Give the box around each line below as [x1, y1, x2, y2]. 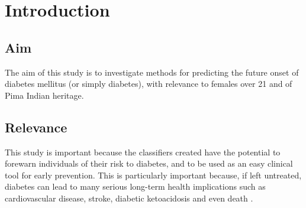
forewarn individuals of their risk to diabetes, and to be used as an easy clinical [5, 157, 293, 170]
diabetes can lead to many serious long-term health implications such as [5, 180, 266, 193]
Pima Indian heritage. [5, 89, 84, 101]
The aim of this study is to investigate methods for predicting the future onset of [5, 66, 299, 78]
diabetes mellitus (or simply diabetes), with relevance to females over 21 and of [5, 77, 292, 90]
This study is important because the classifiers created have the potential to [5, 145, 281, 158]
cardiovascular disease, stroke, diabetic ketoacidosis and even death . [5, 191, 253, 204]
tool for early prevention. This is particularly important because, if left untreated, [5, 168, 302, 181]
